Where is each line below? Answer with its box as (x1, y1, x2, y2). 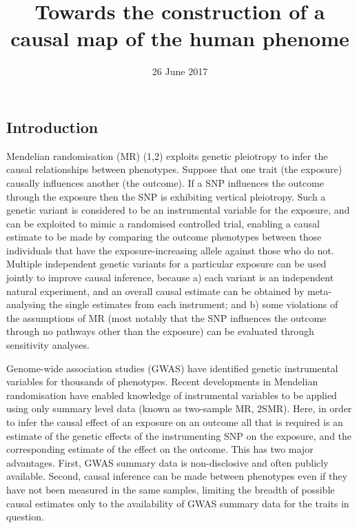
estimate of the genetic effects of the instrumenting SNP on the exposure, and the (6, 428, 352, 443)
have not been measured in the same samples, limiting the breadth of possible (6, 482, 335, 496)
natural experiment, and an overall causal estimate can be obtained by (6, 283, 305, 298)
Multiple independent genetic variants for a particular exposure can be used (6, 256, 327, 271)
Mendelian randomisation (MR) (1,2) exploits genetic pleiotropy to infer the (6, 148, 328, 163)
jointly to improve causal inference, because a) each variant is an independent (6, 270, 334, 285)
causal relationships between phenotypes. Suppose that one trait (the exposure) (6, 162, 343, 176)
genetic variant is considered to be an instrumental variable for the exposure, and (6, 203, 350, 217)
